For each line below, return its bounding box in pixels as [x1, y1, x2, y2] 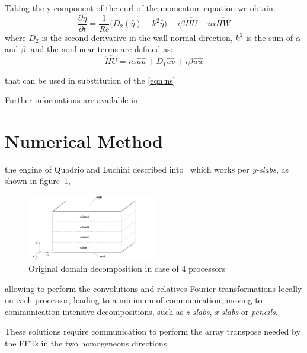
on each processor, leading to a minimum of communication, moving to [5, 294, 263, 306]
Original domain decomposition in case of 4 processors [28, 262, 226, 274]
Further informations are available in [5, 94, 138, 106]
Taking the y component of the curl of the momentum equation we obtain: [5, 2, 276, 14]
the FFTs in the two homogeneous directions [5, 336, 167, 349]
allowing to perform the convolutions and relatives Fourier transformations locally [5, 282, 302, 294]
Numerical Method [5, 128, 164, 152]
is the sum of [246, 31, 293, 43]
